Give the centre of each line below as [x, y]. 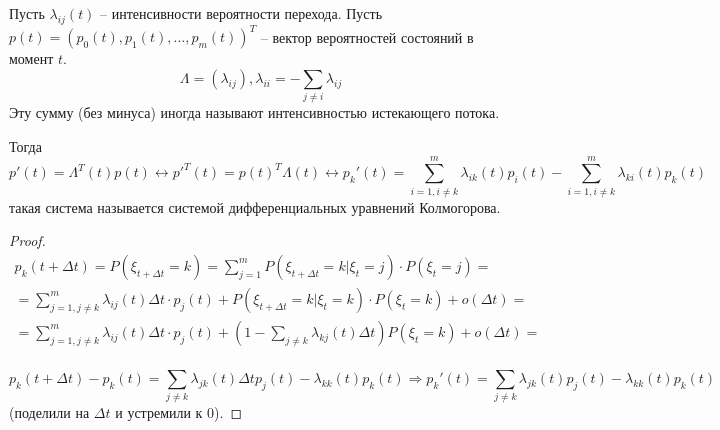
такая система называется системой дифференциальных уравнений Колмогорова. [255, 206]
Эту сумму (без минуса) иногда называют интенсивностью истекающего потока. [254, 112]
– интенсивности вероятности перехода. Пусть [241, 13]
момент [31, 58]
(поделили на [49, 412]
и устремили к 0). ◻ [179, 412]
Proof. [27, 240]
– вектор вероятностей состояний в [367, 36]
